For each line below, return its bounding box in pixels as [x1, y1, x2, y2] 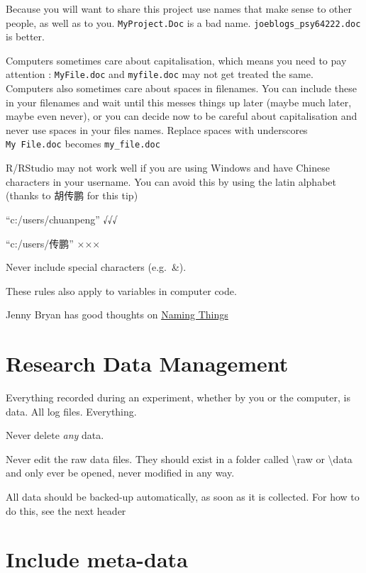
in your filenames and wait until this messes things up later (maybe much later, [6, 94, 352, 109]
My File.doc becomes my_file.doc [6, 136, 160, 151]
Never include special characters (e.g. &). [6, 260, 187, 274]
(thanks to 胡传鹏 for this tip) [6, 188, 138, 203]
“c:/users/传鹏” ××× [6, 235, 101, 250]
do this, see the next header [6, 503, 126, 518]
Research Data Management [6, 349, 289, 378]
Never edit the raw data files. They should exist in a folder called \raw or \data [6, 451, 353, 466]
